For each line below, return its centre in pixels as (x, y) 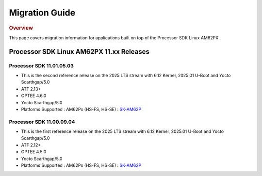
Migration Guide (42, 13)
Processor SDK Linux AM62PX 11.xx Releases (79, 52)
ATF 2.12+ (31, 145)
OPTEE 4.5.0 (34, 152)
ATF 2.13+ (31, 89)
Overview (21, 28)
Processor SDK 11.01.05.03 (41, 65)
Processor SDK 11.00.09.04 (42, 122)
